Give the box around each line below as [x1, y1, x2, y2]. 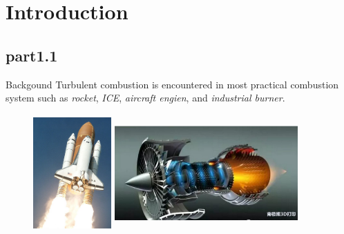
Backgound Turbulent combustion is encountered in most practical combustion [6, 77, 339, 91]
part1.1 [6, 44, 58, 66]
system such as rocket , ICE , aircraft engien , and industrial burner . [6, 90, 285, 105]
